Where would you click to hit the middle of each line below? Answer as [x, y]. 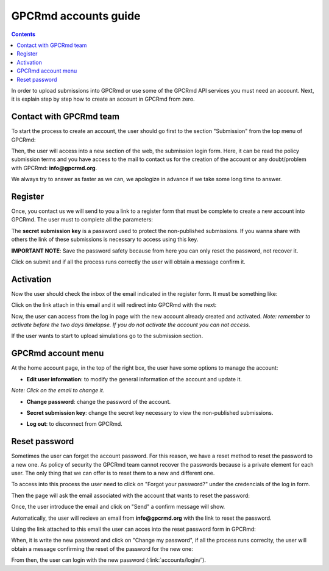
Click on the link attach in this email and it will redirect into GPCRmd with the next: [114, 305]
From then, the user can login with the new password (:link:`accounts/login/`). [109, 560]
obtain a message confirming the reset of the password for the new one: [102, 548]
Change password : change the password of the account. [99, 401]
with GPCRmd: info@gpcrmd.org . [54, 168]
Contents [23, 34]
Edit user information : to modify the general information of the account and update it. [134, 379]
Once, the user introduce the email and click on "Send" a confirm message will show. [118, 507]
